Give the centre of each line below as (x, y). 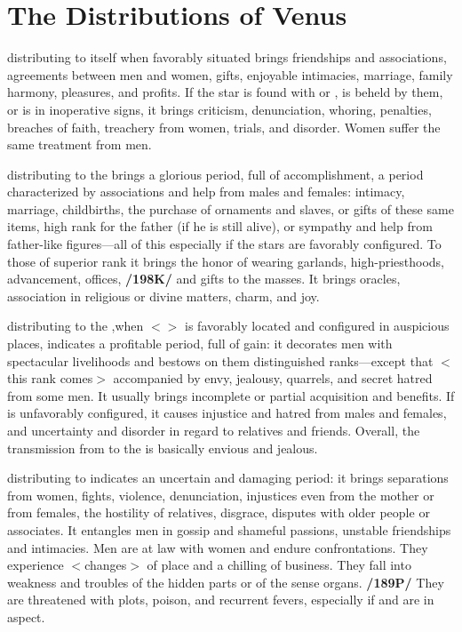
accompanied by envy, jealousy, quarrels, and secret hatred (273, 378)
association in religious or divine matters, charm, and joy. (163, 296)
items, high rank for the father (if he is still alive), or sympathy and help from (220, 226)
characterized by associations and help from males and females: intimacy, (206, 192)
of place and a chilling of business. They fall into (279, 565)
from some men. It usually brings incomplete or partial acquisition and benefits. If (231, 395)
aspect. (26, 616)
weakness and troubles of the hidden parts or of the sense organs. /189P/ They (226, 582)
